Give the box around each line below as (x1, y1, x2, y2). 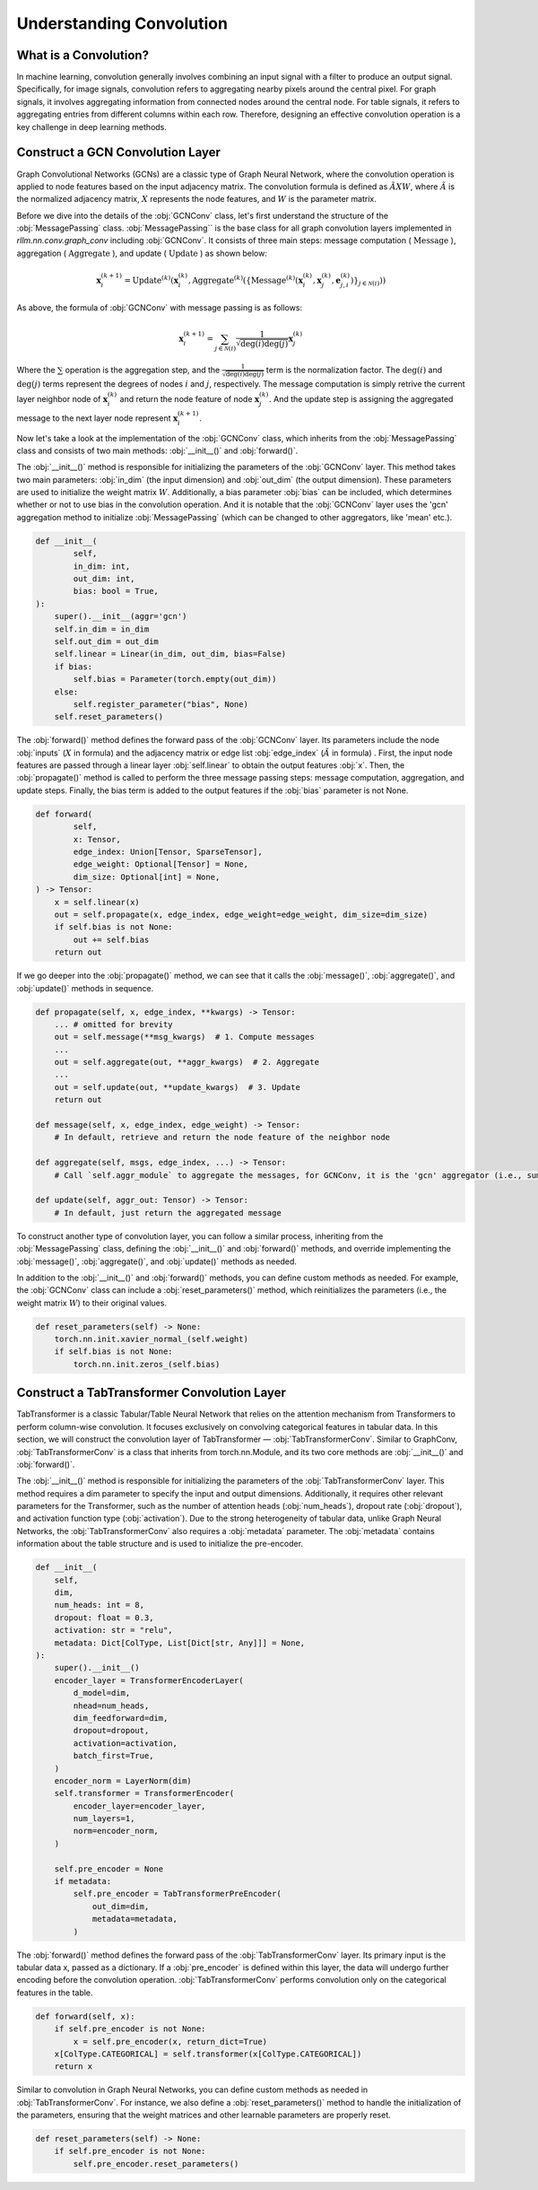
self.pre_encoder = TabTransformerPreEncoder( (73, 1889, 282, 1899)
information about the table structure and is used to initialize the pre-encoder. (16, 1539, 304, 1549)
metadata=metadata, (91, 1914, 178, 1924)
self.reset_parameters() (54, 711, 164, 722)
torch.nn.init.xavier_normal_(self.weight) (54, 1334, 248, 1345)
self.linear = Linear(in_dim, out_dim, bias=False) (54, 649, 287, 659)
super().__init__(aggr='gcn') (54, 611, 187, 622)
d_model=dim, (73, 1688, 131, 1698)
